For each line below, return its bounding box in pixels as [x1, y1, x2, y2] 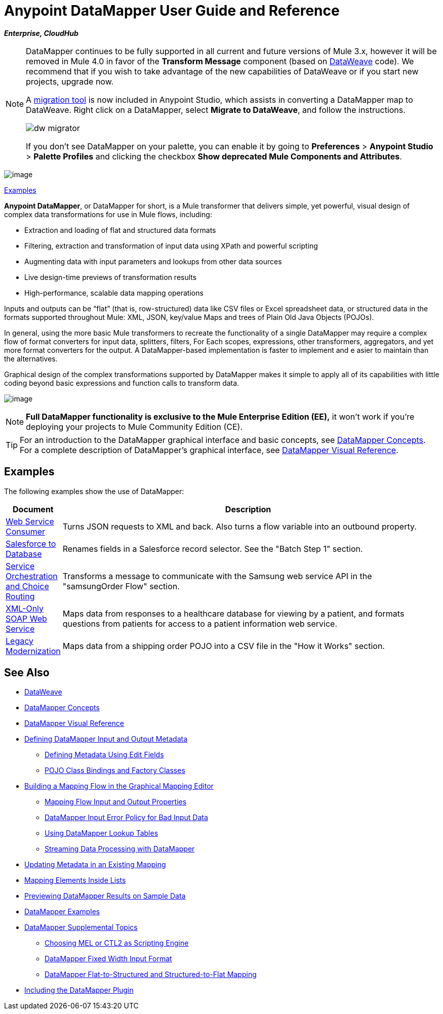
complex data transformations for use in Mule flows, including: [4, 210, 212, 219]
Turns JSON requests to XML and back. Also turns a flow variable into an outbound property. [62, 521, 417, 532]
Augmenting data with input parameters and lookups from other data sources [24, 257, 282, 266]
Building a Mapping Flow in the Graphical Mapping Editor [24, 782, 214, 791]
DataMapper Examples [24, 907, 100, 916]
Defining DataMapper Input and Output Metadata [24, 735, 188, 744]
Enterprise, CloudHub [4, 28, 78, 37]
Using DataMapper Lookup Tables [45, 829, 158, 838]
